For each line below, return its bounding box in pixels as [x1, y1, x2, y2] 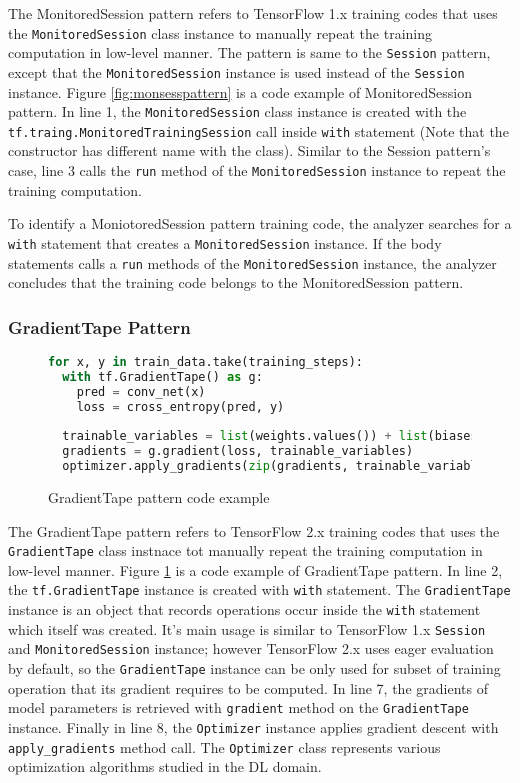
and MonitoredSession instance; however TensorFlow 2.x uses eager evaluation [8, 638, 494, 659]
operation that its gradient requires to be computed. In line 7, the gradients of [8, 677, 488, 698]
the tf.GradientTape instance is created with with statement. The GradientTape [8, 579, 511, 600]
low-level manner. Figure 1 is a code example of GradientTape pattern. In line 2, [8, 559, 503, 580]
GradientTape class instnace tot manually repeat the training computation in [8, 540, 483, 561]
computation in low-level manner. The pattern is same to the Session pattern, [8, 42, 491, 63]
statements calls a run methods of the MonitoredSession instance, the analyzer [8, 252, 497, 273]
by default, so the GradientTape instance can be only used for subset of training [8, 658, 501, 679]
